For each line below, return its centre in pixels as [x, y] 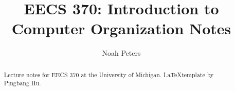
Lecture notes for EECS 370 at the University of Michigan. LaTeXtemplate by [109, 74]
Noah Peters [121, 53]
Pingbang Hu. [22, 83]
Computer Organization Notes [121, 28]
